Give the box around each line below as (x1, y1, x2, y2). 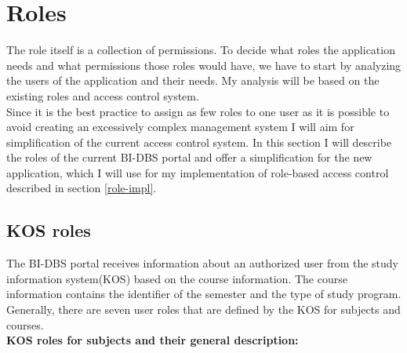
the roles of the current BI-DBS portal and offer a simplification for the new (6, 149, 372, 166)
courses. (6, 316, 44, 333)
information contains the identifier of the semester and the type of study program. (6, 286, 402, 302)
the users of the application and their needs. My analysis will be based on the (6, 72, 380, 89)
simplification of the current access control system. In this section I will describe (6, 133, 392, 150)
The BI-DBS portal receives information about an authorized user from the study (6, 255, 399, 271)
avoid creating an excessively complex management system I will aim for (6, 118, 354, 135)
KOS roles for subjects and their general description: (6, 332, 299, 348)
